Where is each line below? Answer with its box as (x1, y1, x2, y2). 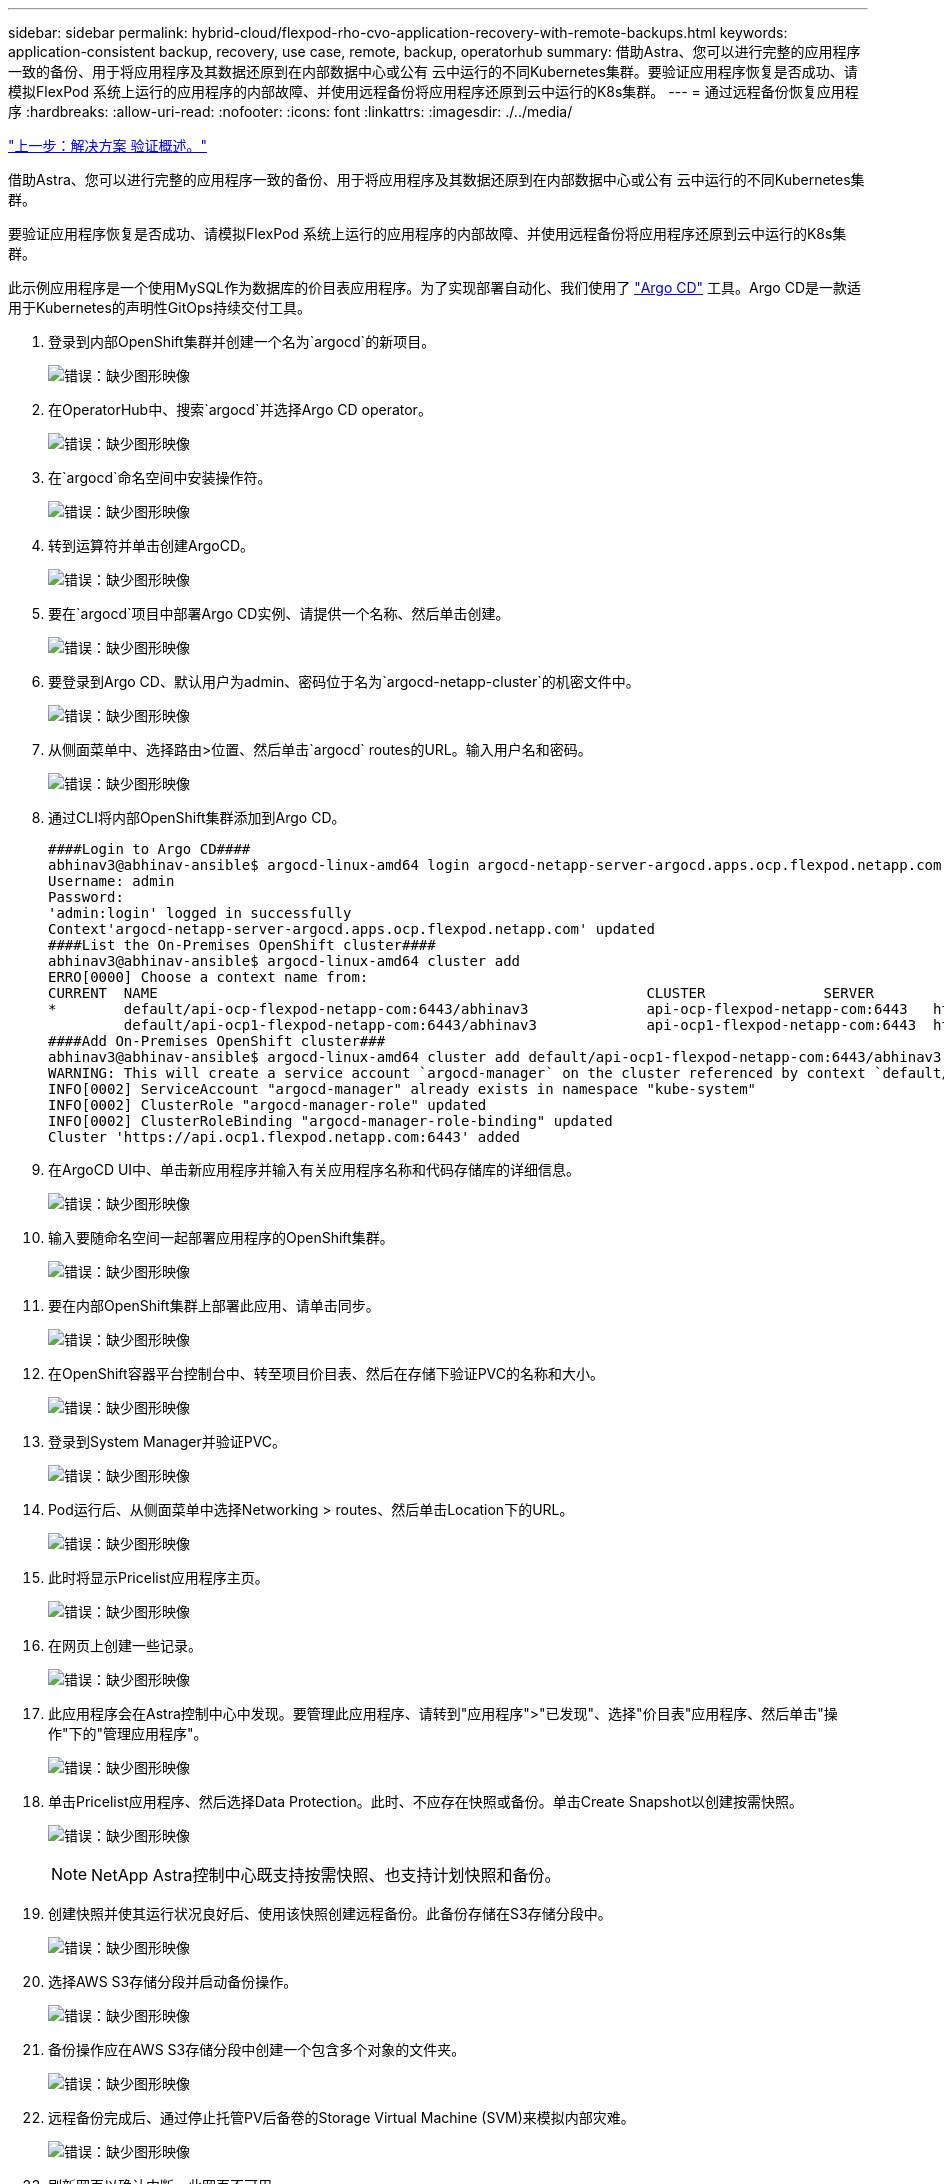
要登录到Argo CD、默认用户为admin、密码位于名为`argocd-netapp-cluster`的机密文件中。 (48, 673, 640, 690)
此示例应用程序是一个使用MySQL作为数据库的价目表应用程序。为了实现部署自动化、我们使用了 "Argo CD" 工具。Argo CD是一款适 (8, 279, 862, 296)
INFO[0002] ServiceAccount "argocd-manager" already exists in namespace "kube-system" (48, 1081, 757, 1097)
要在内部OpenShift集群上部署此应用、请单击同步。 (48, 1297, 380, 1314)
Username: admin (48, 873, 175, 889)
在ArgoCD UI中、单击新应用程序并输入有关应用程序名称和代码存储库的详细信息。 (48, 1161, 581, 1178)
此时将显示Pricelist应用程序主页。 (48, 1569, 269, 1586)
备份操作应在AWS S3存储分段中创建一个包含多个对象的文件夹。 (48, 2041, 466, 2058)
